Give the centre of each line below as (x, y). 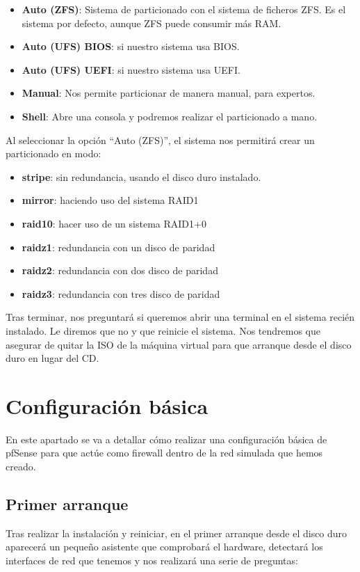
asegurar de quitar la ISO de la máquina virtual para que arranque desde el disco (179, 344)
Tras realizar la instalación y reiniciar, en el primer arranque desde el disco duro (177, 533)
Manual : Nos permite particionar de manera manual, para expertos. (169, 93)
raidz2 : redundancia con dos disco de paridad (120, 270)
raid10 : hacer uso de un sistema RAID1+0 (114, 223)
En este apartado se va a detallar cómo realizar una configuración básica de (166, 439)
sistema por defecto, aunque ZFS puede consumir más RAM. (152, 23)
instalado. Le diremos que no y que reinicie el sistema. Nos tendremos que (163, 330)
